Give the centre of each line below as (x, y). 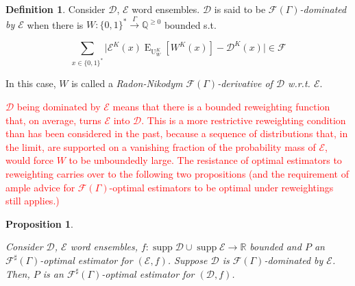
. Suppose (187, 260)
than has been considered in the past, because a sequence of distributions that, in (177, 133)
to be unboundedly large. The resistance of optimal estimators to (205, 160)
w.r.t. (299, 83)
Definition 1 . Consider (56, 9)
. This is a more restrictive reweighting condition (244, 120)
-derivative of (245, 83)
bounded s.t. (190, 24)
